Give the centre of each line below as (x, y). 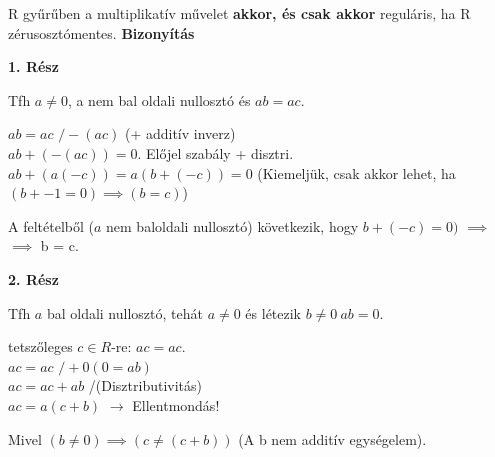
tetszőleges (40, 346)
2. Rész (33, 278)
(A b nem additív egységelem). (332, 438)
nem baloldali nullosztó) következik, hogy (232, 225)
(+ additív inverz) (180, 133)
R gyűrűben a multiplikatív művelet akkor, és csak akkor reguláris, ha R (239, 13)
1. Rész (33, 66)
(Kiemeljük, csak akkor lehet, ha (356, 172)
